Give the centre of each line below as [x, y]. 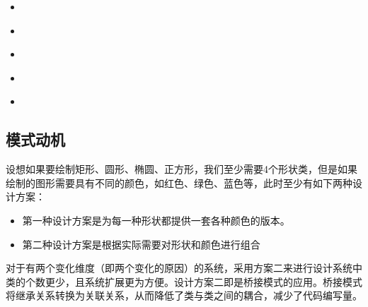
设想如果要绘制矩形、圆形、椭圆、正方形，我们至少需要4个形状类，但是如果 [182, 169]
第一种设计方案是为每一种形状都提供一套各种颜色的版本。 [156, 220]
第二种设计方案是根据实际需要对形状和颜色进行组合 [141, 244]
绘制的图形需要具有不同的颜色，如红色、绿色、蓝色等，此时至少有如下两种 [179, 182]
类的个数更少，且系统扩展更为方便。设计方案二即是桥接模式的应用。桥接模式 [184, 281]
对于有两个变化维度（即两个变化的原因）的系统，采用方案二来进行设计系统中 [184, 268]
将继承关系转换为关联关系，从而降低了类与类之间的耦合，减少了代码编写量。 [184, 295]
